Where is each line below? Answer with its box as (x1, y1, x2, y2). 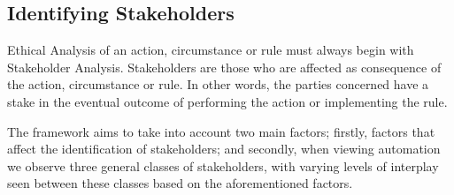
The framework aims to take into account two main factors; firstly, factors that (7, 122, 435, 140)
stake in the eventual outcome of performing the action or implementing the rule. (7, 92, 448, 110)
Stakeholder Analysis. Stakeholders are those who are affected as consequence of (7, 57, 442, 76)
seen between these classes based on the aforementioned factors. (7, 174, 353, 192)
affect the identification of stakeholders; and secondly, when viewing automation (7, 139, 441, 158)
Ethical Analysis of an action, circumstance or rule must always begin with (7, 41, 414, 59)
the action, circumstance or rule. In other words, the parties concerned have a (7, 75, 429, 94)
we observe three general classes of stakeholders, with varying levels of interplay (7, 156, 439, 175)
